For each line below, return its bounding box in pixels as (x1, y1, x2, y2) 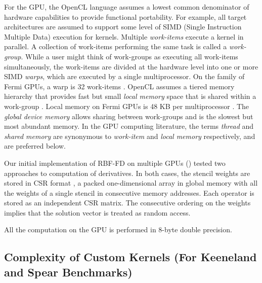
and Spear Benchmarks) (4, 264, 133, 279)
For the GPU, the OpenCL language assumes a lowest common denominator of (4, 2, 249, 12)
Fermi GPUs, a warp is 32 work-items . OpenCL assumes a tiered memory (4, 81, 235, 91)
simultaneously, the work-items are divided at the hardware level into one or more (4, 61, 258, 72)
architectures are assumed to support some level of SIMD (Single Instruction (4, 21, 242, 32)
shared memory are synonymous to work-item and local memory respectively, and (4, 130, 255, 141)
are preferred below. (4, 140, 66, 151)
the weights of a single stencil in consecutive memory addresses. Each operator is (4, 187, 254, 198)
